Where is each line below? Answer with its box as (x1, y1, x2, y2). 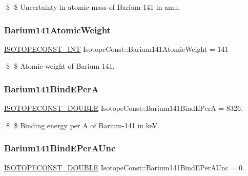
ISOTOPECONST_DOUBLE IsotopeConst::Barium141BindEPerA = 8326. (4, 103, 243, 113)
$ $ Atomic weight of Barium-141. (6, 61, 115, 71)
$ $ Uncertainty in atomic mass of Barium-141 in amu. (6, 2, 180, 12)
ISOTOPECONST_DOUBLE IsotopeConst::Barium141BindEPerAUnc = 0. (4, 162, 244, 172)
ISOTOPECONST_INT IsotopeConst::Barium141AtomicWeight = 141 (4, 43, 229, 54)
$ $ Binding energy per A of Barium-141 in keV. (6, 120, 160, 130)
